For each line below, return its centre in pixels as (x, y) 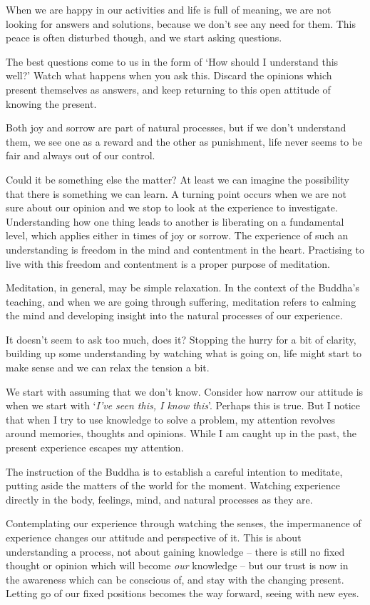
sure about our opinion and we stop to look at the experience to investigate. (172, 207)
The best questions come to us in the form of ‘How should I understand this (172, 61)
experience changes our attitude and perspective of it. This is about (154, 537)
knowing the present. (51, 103)
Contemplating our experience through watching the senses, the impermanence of (184, 523)
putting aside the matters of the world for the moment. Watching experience (173, 485)
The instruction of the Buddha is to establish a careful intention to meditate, (174, 471)
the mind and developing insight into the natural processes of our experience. (174, 315)
